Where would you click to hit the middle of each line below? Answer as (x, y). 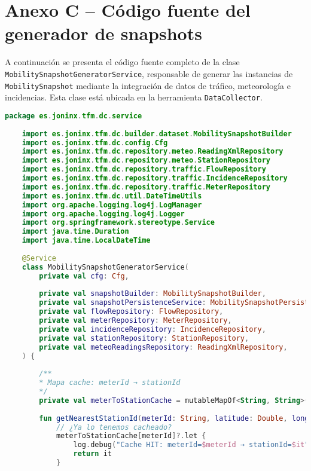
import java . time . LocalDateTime (86, 241)
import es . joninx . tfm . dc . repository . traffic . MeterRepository (146, 187)
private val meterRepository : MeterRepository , (135, 320)
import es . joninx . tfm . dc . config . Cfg (95, 143)
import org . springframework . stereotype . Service (118, 223)
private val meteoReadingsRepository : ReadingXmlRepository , (163, 347)
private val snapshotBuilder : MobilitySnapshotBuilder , (153, 294)
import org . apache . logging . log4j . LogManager (112, 205)
